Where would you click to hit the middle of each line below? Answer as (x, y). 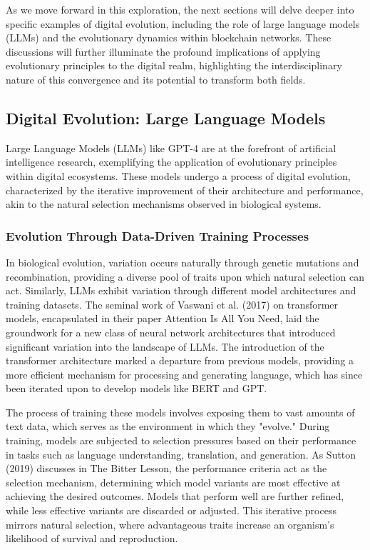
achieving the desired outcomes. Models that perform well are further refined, (175, 496)
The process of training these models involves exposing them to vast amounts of (180, 412)
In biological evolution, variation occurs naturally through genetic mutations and (183, 262)
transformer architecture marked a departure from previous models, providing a (180, 360)
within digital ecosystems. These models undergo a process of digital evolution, (178, 175)
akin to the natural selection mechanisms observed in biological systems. (164, 204)
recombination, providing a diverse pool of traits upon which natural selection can (185, 276)
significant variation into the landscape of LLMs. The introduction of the (165, 346)
